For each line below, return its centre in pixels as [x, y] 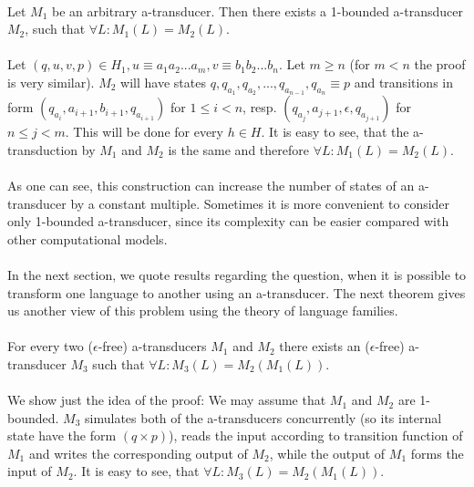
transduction [43, 149]
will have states [163, 82]
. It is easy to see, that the [335, 132]
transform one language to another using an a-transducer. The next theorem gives [237, 292]
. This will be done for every [144, 132]
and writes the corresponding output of [138, 453]
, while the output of [327, 453]
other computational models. [88, 238]
